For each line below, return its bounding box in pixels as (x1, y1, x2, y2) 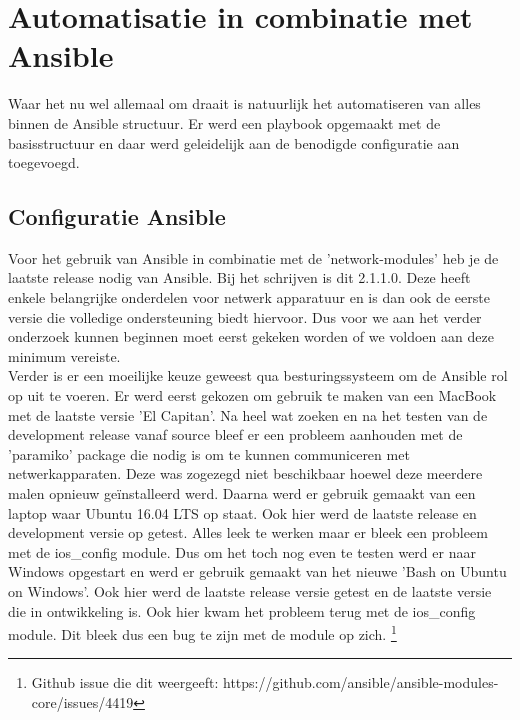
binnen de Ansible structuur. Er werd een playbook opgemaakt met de (8, 112, 441, 133)
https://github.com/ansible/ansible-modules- (223, 672, 499, 693)
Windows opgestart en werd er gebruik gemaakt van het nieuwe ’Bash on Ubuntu (8, 561, 507, 582)
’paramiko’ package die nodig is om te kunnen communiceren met (8, 443, 410, 464)
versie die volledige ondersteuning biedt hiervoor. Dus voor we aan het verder (8, 306, 482, 327)
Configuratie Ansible (8, 201, 226, 232)
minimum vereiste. (8, 345, 121, 366)
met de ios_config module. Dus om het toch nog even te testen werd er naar (8, 541, 476, 562)
